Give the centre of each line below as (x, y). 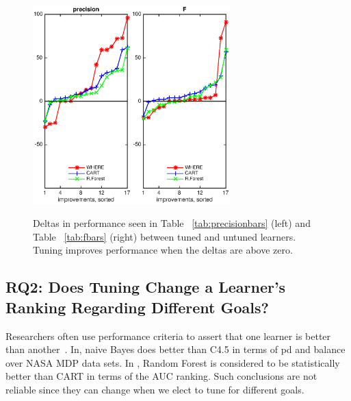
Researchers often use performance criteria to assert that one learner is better (168, 336)
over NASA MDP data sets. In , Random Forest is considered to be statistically (173, 362)
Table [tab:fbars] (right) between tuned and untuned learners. (165, 236)
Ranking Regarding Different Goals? (137, 307)
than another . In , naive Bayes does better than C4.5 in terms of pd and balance (175, 349)
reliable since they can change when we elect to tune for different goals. (155, 390)
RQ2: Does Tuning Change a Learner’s (146, 287)
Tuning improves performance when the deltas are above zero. (163, 250)
